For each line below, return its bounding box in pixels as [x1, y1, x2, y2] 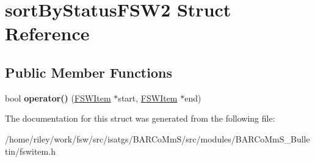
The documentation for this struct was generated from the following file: [5, 112, 275, 125]
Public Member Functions [5, 62, 172, 81]
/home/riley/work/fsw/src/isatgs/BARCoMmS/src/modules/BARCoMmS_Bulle [5, 132, 310, 145]
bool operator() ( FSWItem [5, 91, 111, 104]
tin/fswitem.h [5, 144, 56, 157]
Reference [5, 21, 90, 46]
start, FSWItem [118, 91, 178, 104]
